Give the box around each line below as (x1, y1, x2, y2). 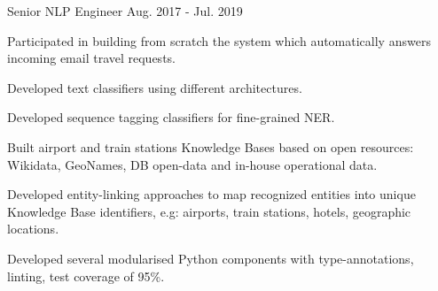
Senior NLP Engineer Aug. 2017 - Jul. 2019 (7, 2, 243, 19)
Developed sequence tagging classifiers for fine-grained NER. (7, 108, 335, 126)
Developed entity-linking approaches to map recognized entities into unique (7, 185, 416, 203)
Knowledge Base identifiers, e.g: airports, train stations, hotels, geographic (7, 202, 411, 220)
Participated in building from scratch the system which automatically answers (7, 31, 431, 50)
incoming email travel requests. (7, 49, 176, 67)
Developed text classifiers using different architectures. (7, 78, 302, 96)
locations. (7, 219, 59, 238)
